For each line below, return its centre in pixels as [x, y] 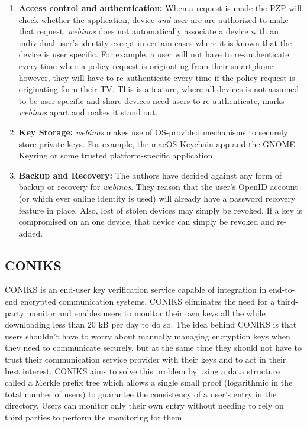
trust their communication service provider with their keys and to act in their [146, 359]
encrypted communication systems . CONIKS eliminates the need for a [148, 301]
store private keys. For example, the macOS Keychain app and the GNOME [157, 143]
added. [31, 233]
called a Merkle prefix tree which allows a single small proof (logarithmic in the [149, 382]
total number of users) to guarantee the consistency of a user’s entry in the [141, 394]
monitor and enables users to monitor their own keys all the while [146, 313]
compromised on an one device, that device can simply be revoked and [146, 221]
